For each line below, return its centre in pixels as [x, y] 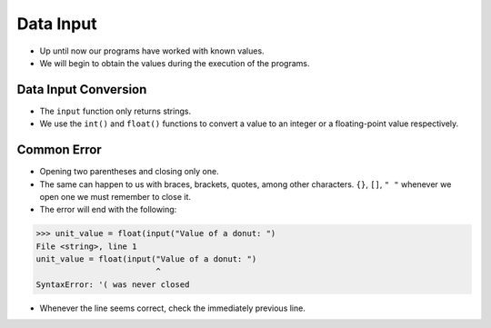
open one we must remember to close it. [115, 196]
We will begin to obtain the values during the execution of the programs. [175, 63]
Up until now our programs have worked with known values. [152, 51]
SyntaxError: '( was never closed [113, 284]
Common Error [59, 150]
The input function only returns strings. [115, 111]
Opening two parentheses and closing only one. [129, 172]
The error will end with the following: [108, 210]
